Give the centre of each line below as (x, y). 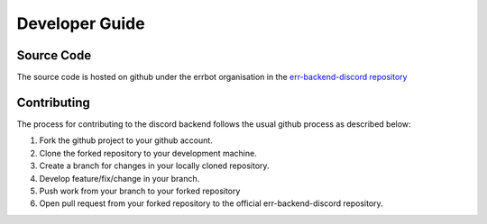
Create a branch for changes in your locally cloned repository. (154, 166)
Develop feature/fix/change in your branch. (119, 178)
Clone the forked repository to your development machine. (148, 153)
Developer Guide (81, 23)
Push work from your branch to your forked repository (140, 191)
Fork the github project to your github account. (126, 140)
